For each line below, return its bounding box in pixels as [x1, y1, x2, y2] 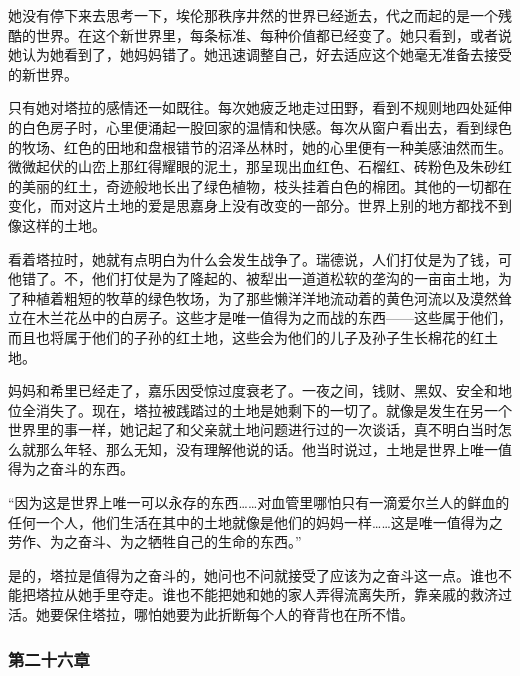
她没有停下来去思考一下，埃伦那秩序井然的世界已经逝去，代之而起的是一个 [8, 5, 498, 25]
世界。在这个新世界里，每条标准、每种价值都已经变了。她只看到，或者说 [35, 24, 512, 45]
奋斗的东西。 [49, 458, 134, 479]
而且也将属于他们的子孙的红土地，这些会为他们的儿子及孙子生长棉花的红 [8, 326, 484, 347]
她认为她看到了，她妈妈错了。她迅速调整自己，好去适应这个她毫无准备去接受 [8, 44, 512, 65]
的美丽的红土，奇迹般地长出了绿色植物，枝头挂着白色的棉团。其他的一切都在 [8, 175, 512, 196]
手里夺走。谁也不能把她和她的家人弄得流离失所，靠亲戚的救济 [91, 584, 498, 605]
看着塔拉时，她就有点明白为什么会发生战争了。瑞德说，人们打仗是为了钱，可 [8, 248, 512, 269]
